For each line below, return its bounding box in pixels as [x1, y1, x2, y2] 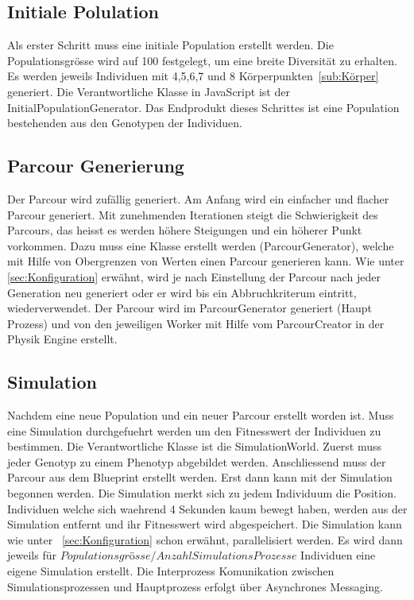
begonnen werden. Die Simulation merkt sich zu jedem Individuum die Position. [7, 485, 397, 501]
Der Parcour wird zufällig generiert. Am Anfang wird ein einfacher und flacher [7, 190, 389, 207]
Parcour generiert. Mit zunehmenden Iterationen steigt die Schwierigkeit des [7, 206, 378, 223]
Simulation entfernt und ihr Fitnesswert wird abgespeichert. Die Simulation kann [7, 516, 402, 532]
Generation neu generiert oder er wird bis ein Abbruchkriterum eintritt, [7, 284, 357, 300]
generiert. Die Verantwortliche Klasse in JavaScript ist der [7, 83, 290, 99]
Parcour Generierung [7, 153, 184, 178]
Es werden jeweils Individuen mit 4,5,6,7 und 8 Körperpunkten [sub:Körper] [7, 68, 379, 84]
